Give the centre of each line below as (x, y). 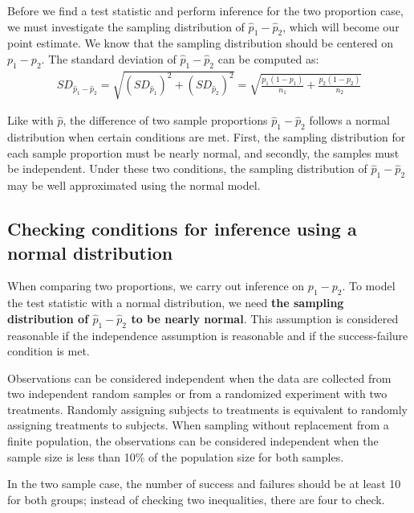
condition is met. (49, 351)
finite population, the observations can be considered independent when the (193, 441)
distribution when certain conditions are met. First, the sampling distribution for (207, 137)
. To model (369, 286)
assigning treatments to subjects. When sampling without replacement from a (198, 425)
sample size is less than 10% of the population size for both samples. (176, 456)
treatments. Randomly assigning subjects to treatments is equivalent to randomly (207, 409)
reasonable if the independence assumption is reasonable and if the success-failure (208, 335)
